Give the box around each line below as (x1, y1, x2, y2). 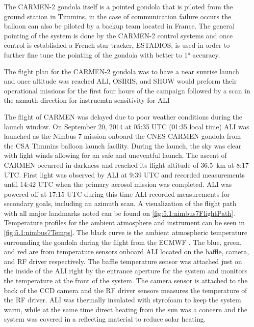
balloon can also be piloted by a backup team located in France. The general (4, 21, 234, 31)
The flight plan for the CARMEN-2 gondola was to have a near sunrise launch (4, 66, 239, 76)
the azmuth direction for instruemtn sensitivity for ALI (4, 95, 170, 105)
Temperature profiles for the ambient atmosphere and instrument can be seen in (4, 217, 245, 228)
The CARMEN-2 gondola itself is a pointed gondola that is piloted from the (4, 1, 233, 11)
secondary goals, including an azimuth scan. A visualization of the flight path (4, 198, 237, 208)
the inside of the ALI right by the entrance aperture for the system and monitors (4, 266, 248, 276)
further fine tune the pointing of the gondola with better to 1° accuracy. (4, 49, 220, 59)
